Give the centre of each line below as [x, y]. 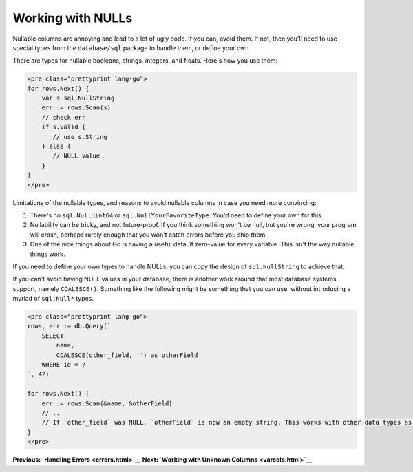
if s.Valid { [64, 127]
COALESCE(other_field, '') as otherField [127, 355]
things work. [47, 254]
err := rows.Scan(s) [76, 108]
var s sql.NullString [78, 98]
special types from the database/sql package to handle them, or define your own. [132, 47]
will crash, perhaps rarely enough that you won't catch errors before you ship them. [149, 235]
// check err [64, 117]
